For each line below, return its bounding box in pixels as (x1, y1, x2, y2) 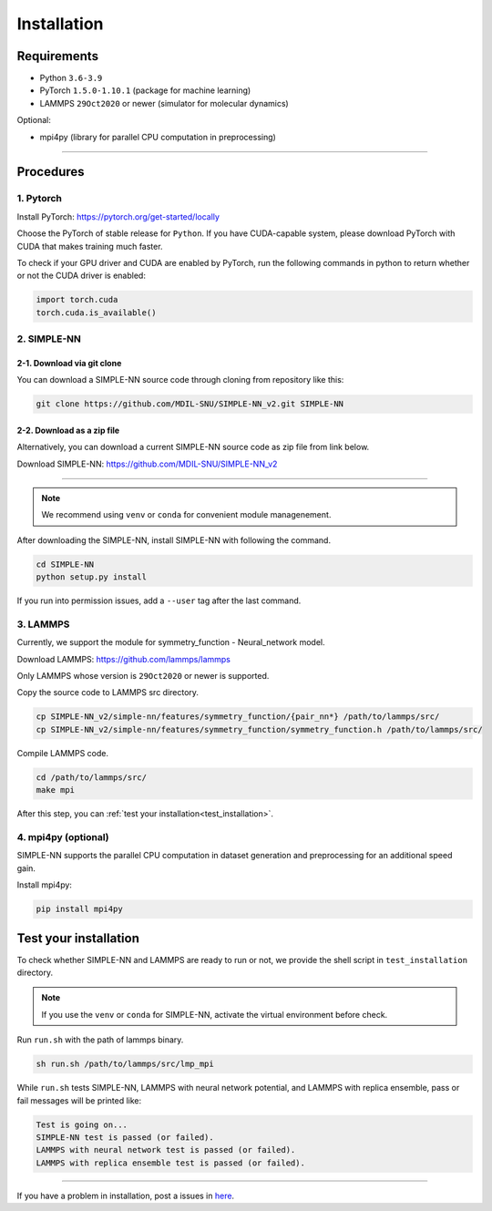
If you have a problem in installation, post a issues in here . (16, 1190, 235, 1201)
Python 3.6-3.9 (39, 73, 103, 84)
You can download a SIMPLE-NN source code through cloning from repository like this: (16, 375, 344, 385)
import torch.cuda (36, 294, 118, 305)
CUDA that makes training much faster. (16, 241, 163, 251)
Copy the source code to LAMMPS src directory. (16, 687, 200, 698)
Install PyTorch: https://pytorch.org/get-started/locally (16, 210, 220, 222)
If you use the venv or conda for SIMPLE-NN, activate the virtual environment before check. (41, 1009, 388, 1020)
